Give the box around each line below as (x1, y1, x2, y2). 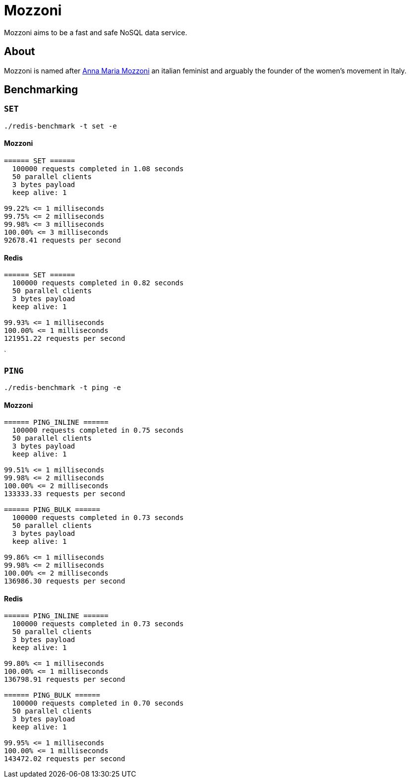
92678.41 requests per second (4, 236, 121, 245)
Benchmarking (4, 83, 78, 96)
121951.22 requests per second (4, 334, 125, 343)
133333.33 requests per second (4, 490, 125, 498)
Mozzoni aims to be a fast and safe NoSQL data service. (4, 28, 187, 37)
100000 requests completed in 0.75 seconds (12, 426, 184, 435)
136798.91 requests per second (4, 675, 125, 684)
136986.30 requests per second (4, 577, 125, 586)
